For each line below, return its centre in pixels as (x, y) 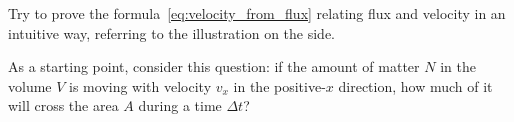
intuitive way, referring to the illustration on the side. (172, 32)
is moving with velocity (140, 85)
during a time (180, 105)
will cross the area (63, 105)
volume (30, 85)
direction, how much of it (415, 85)
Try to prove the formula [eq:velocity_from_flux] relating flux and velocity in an (257, 13)
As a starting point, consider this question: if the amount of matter (214, 66)
